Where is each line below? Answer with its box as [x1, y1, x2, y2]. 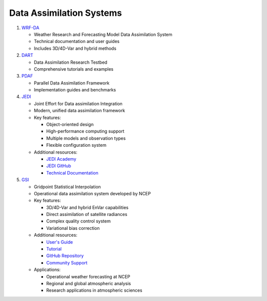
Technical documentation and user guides [34, 39, 120, 44]
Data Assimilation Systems [9, 7, 122, 18]
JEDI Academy [46, 156, 77, 162]
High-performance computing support [46, 129, 125, 134]
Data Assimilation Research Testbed [34, 59, 107, 65]
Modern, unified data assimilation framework [34, 108, 126, 114]
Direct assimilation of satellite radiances [46, 212, 128, 217]
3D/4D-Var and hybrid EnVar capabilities [46, 204, 129, 210]
